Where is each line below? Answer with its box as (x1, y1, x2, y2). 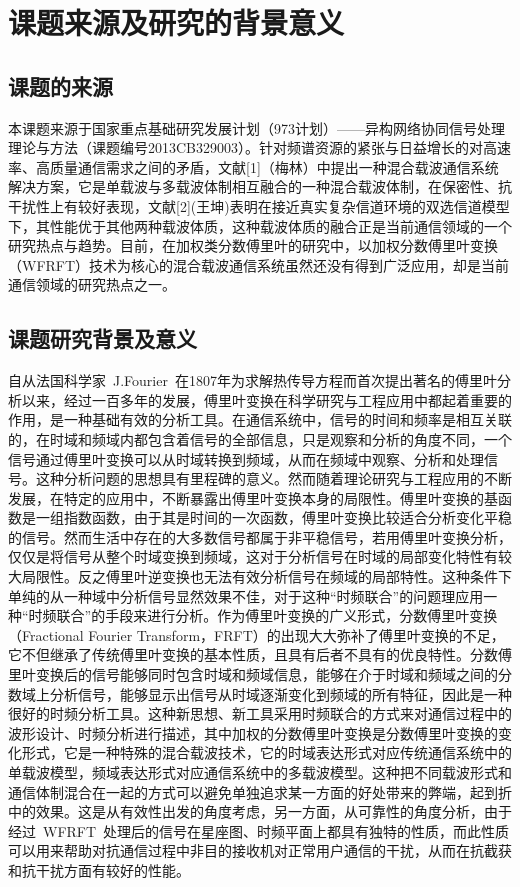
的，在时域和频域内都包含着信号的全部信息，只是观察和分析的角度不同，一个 (8, 428, 512, 449)
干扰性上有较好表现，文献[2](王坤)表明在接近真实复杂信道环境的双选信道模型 (8, 195, 510, 216)
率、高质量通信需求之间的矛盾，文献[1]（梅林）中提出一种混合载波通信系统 (8, 156, 499, 177)
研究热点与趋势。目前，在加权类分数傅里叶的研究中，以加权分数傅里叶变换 (8, 235, 498, 256)
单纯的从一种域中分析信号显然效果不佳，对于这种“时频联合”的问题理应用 (8, 585, 484, 606)
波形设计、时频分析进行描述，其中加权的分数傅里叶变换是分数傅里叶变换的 (8, 722, 498, 743)
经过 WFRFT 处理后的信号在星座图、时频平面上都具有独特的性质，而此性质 (8, 820, 510, 841)
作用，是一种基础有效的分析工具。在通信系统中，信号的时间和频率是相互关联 (8, 409, 512, 430)
